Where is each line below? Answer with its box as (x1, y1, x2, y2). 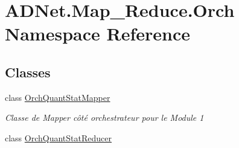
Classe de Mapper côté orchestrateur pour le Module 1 (5, 111, 204, 124)
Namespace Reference (5, 21, 190, 46)
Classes (5, 62, 51, 81)
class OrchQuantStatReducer (5, 131, 112, 144)
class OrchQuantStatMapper (5, 91, 110, 103)
